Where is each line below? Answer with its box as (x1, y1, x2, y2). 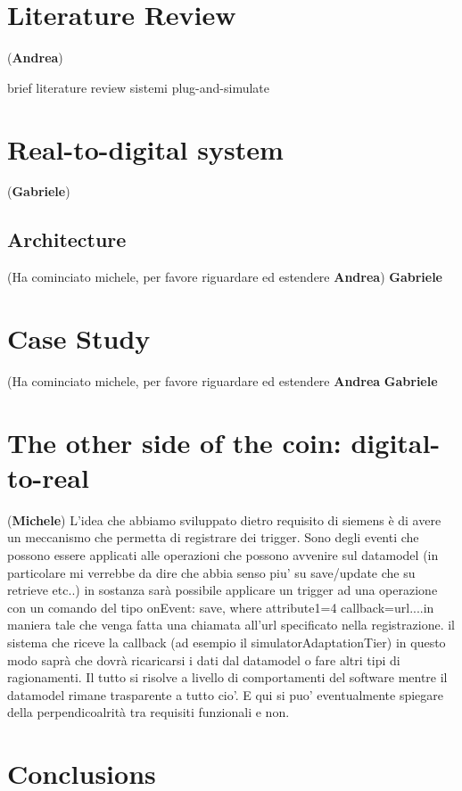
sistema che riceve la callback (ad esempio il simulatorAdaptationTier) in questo (7, 633, 446, 652)
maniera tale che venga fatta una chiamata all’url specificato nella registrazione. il (7, 615, 455, 634)
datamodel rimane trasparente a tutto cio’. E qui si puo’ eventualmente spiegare (7, 685, 444, 704)
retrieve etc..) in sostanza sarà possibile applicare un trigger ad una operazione (7, 581, 438, 599)
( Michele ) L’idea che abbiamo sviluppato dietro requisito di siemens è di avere (7, 510, 441, 529)
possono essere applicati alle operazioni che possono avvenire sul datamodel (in (7, 546, 439, 564)
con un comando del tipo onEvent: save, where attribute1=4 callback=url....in (7, 597, 434, 616)
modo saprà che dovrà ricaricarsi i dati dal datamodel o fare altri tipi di (7, 650, 400, 669)
